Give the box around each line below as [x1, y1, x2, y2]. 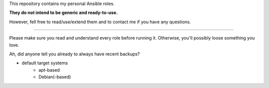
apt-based [38, 67, 60, 73]
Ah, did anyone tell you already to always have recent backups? [9, 51, 140, 57]
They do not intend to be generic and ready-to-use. [9, 10, 118, 16]
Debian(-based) [38, 74, 71, 80]
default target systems [21, 60, 68, 66]
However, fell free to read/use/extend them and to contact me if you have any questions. [9, 19, 191, 25]
